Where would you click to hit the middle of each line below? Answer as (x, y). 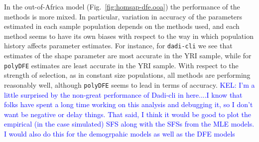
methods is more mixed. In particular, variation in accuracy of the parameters (123, 16)
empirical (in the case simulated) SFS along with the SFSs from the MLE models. (129, 124)
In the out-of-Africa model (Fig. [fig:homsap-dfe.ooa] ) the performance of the (122, 6)
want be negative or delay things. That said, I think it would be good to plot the (128, 114)
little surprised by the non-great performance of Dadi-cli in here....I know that (123, 94)
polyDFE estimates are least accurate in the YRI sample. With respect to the (121, 65)
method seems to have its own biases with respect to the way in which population (129, 36)
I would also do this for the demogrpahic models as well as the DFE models (120, 133)
